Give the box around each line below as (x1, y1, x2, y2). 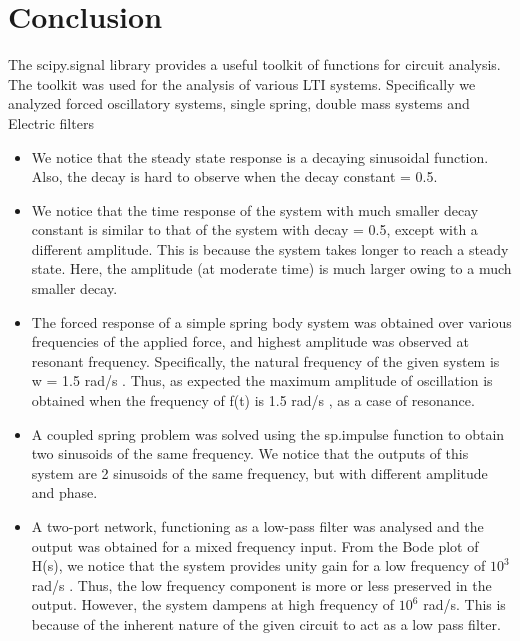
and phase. (31, 482, 98, 503)
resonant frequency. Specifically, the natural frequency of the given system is (31, 350, 500, 371)
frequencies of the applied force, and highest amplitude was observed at (31, 331, 469, 352)
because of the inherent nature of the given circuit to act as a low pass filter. (31, 613, 501, 634)
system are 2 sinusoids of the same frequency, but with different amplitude (31, 462, 488, 483)
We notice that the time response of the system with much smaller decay (31, 199, 479, 220)
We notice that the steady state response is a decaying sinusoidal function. (31, 146, 489, 167)
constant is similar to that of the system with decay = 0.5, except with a (31, 219, 478, 240)
